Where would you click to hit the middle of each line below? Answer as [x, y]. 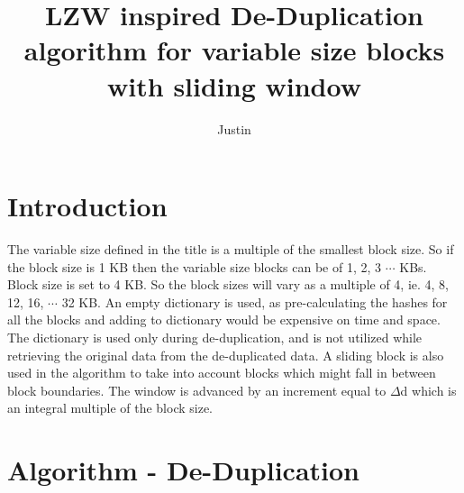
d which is [428, 390]
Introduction [87, 206]
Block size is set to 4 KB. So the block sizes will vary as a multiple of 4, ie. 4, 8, [228, 284]
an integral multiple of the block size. [110, 408]
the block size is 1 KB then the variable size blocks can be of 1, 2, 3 [195, 266]
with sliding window [234, 85]
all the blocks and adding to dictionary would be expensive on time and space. [224, 320]
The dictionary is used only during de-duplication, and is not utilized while [215, 337]
